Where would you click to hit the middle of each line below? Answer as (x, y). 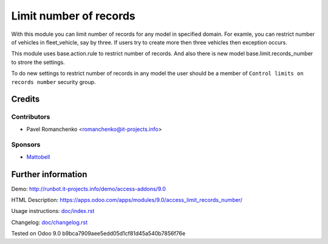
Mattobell (38, 157)
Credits (26, 99)
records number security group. (54, 82)
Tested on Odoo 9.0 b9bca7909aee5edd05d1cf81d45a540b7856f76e (98, 234)
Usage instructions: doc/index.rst (53, 211)
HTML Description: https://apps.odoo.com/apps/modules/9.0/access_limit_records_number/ (127, 200)
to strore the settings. (38, 62)
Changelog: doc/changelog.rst (50, 222)
